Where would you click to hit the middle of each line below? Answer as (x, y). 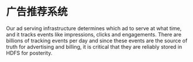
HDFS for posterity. (29, 53)
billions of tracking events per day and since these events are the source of (97, 41)
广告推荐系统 (37, 12)
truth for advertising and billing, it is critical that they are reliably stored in (94, 46)
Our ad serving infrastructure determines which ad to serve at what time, (94, 28)
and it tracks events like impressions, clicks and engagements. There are (94, 34)
